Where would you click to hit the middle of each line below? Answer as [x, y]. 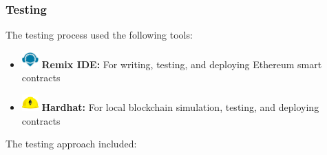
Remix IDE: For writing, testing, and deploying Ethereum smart [182, 64]
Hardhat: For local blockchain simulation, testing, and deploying [180, 107]
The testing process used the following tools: [99, 35]
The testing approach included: [71, 144]
